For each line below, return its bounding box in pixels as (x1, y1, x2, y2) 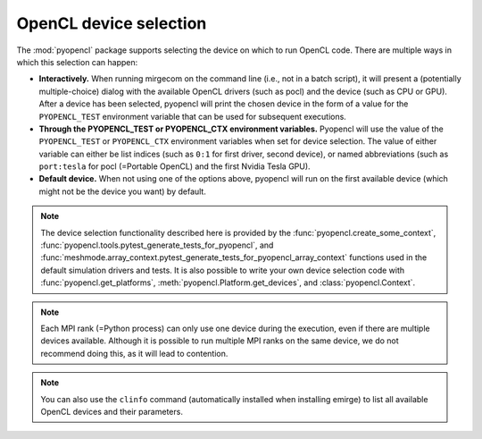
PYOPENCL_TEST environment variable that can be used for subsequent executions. (38, 111, 347, 122)
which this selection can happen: (16, 56, 138, 67)
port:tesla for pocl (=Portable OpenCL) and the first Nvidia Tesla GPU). (38, 161, 312, 172)
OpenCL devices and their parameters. (40, 406, 183, 417)
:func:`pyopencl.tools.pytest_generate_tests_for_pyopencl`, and (40, 240, 274, 250)
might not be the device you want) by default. (38, 186, 207, 197)
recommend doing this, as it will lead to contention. (40, 348, 229, 359)
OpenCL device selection (16, 13, 207, 33)
